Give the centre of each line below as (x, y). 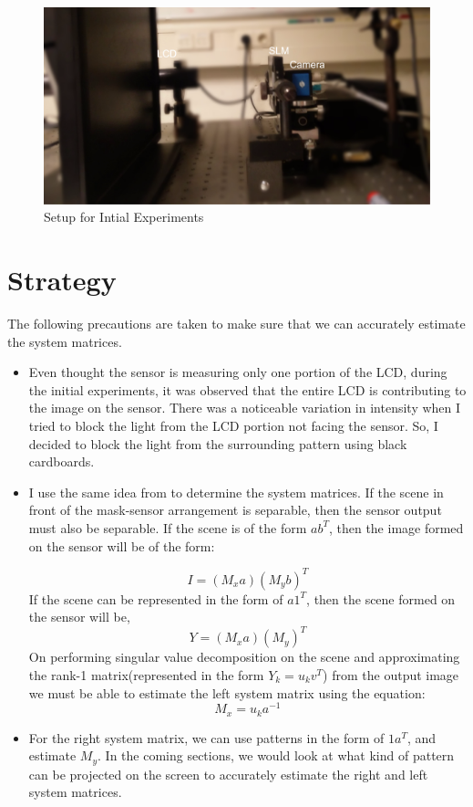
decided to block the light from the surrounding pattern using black (218, 443)
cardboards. (62, 461)
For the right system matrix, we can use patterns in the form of (206, 737)
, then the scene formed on (381, 598)
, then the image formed (396, 527)
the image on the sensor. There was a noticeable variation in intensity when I (245, 408)
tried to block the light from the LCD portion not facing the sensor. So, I (233, 425)
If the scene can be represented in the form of (156, 598)
